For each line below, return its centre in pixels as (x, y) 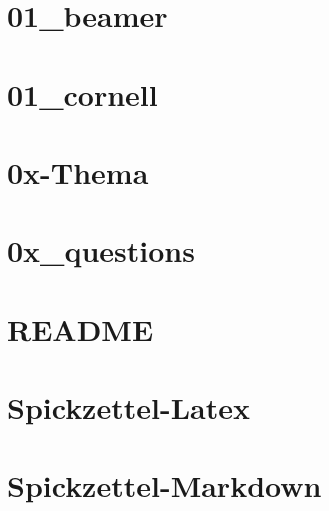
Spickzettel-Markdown (164, 485)
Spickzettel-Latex (128, 407)
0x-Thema (78, 171)
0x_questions (101, 250)
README (80, 328)
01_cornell (82, 93)
